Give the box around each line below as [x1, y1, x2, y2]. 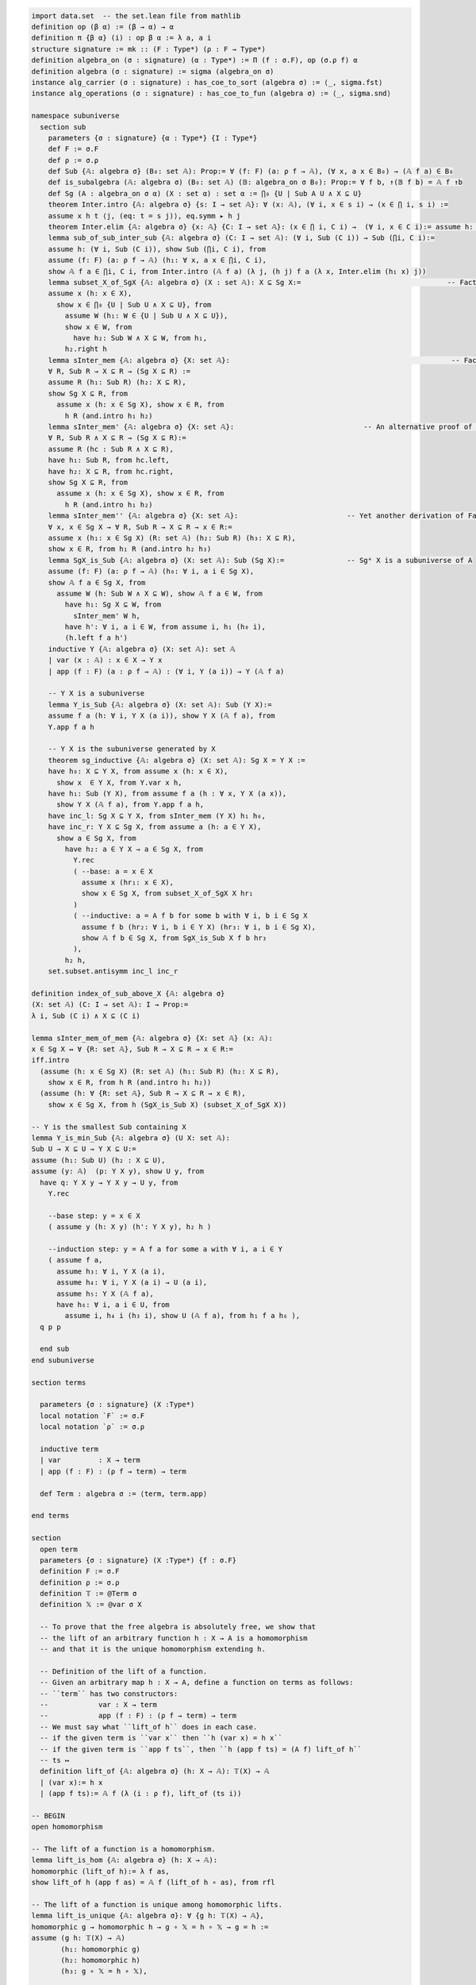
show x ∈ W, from [64, 322, 132, 331]
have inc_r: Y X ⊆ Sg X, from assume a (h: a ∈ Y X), [48, 823, 262, 831]
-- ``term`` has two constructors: [40, 1689, 178, 1698]
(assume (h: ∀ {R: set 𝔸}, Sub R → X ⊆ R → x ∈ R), [40, 1089, 246, 1098]
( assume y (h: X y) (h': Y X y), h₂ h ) [48, 1223, 212, 1231]
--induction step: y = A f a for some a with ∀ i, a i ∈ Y [48, 1244, 283, 1254]
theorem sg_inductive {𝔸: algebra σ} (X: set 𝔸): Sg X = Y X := [48, 755, 305, 765]
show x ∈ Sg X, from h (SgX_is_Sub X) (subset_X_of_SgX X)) [48, 1100, 287, 1109]
